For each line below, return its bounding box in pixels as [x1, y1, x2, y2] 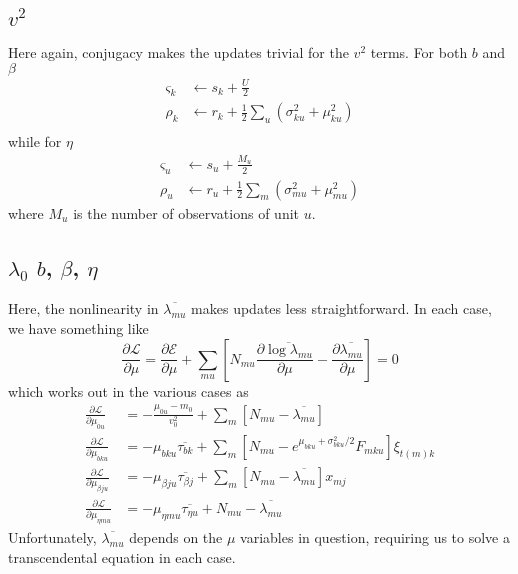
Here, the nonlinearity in [8, 298, 159, 319]
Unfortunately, [8, 527, 97, 548]
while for [8, 131, 62, 152]
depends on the [129, 527, 223, 548]
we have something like [8, 318, 149, 339]
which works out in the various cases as [8, 380, 249, 401]
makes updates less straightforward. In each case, [191, 298, 492, 319]
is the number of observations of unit [73, 202, 300, 223]
